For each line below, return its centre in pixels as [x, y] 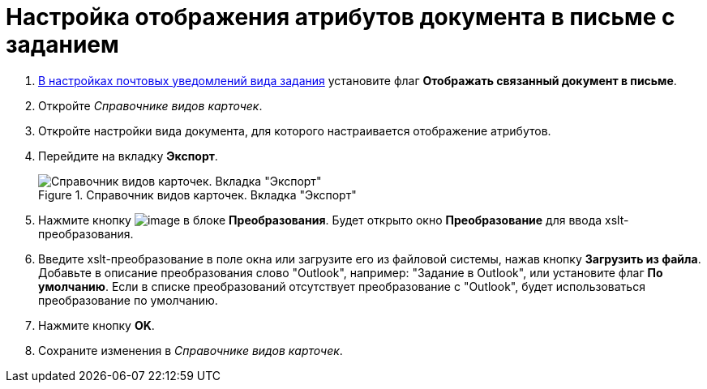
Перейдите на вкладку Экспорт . [128, 156]
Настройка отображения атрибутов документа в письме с [341, 17]
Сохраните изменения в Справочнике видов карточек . [191, 350]
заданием [62, 45]
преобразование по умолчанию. [128, 300]
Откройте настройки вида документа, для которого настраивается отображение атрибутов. [295, 130]
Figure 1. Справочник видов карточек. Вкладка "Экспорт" [197, 194]
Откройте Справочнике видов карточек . [150, 105]
